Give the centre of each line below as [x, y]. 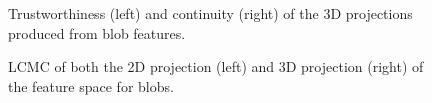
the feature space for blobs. [91, 85]
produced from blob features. [97, 32]
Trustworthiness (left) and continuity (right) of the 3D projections [210, 13]
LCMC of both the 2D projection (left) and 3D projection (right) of [216, 66]
